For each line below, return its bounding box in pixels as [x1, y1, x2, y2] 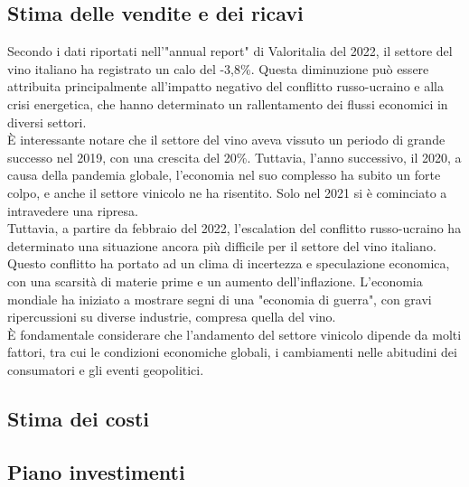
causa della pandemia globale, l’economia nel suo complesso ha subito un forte [7, 165, 441, 184]
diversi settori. [7, 112, 87, 131]
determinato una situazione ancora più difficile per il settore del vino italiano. [7, 236, 436, 255]
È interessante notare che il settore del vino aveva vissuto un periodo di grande [7, 130, 446, 149]
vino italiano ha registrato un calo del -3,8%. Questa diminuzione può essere [7, 59, 429, 78]
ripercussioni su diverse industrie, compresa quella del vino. [7, 307, 336, 326]
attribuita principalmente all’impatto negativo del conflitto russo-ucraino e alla [7, 77, 444, 96]
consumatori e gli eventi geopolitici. [7, 360, 204, 379]
